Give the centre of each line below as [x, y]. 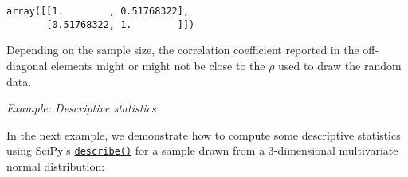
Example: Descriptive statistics [81, 108]
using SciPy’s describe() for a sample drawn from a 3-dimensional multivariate [202, 150]
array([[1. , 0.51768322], [98, 11]
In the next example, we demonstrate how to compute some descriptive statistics [204, 134]
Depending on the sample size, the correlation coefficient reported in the [183, 50]
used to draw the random [340, 65]
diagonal [27, 65]
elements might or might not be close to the [158, 65]
